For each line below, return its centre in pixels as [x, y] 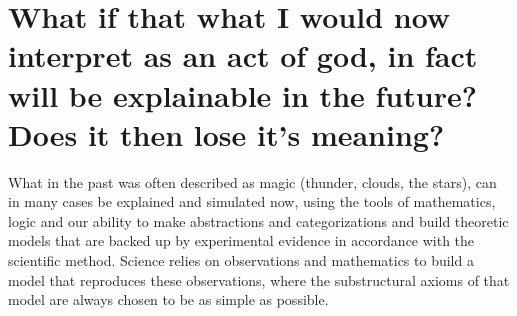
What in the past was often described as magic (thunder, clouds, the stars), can [252, 181]
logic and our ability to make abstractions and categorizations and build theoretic [258, 220]
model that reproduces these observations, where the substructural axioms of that [259, 279]
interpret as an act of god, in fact [243, 55]
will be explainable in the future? [242, 94]
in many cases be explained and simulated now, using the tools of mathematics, [252, 201]
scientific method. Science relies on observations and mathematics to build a [241, 260]
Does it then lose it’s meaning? [226, 133]
